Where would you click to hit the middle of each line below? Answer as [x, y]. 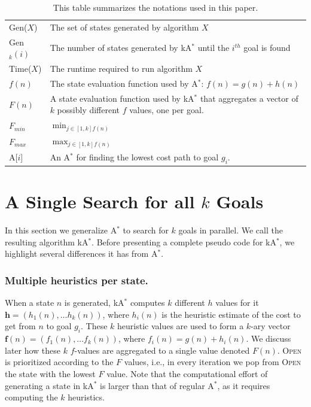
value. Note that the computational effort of [187, 373]
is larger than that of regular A [157, 385]
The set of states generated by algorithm [124, 27]
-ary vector [271, 326]
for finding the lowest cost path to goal [147, 157]
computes [147, 303]
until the [214, 48]
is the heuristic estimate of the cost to [231, 314]
